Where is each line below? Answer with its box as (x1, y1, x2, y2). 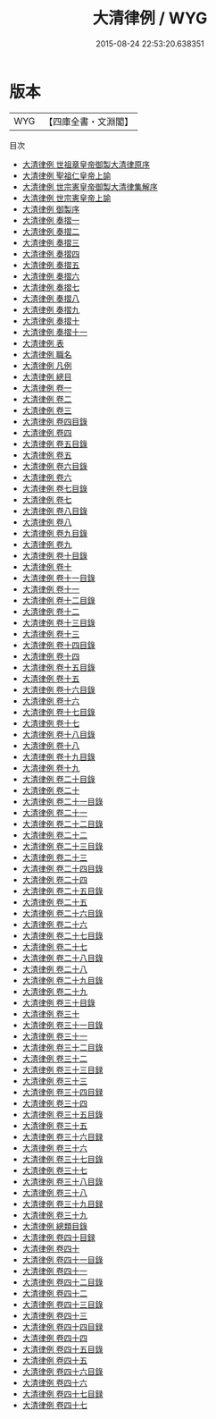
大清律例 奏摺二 (21, 225, 80, 237)
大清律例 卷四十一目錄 (21, 1254, 104, 1265)
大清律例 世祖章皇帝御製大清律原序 (21, 158, 150, 170)
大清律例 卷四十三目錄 (21, 1298, 104, 1310)
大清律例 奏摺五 (21, 259, 80, 270)
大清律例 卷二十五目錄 (21, 885, 104, 896)
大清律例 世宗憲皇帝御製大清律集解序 (21, 181, 158, 192)
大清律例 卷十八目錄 (21, 729, 96, 739)
